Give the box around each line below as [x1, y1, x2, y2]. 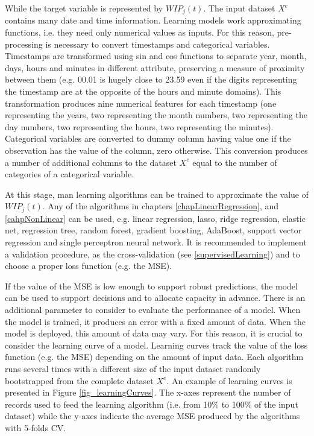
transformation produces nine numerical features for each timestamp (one [5, 96, 277, 109]
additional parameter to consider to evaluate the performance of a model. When [5, 303, 301, 315]
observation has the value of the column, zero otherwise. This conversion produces [5, 144, 308, 156]
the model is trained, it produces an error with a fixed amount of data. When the [5, 315, 306, 327]
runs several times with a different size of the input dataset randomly [5, 362, 261, 374]
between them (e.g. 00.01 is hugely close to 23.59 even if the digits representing [5, 73, 297, 86]
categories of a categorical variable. [5, 168, 134, 180]
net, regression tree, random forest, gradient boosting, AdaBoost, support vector [5, 224, 302, 236]
